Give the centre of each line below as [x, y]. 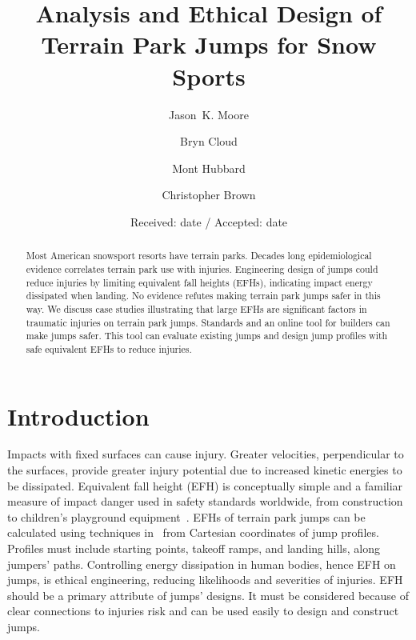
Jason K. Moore [209, 114]
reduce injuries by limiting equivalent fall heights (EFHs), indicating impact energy [199, 282]
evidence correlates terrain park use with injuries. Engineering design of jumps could [202, 268]
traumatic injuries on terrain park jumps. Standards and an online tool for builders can [208, 322]
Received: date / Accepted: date [209, 221]
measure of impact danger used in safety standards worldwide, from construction [205, 501]
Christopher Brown [209, 195]
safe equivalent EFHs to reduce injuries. [109, 348]
